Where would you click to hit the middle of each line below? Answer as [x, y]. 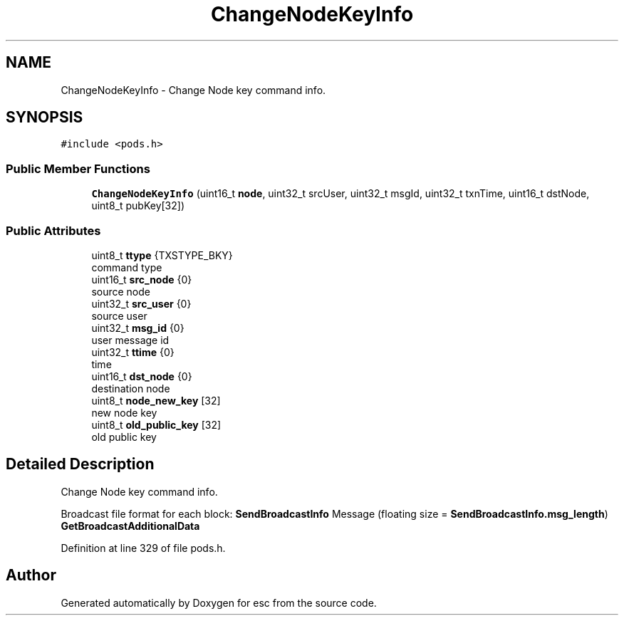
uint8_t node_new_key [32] [156, 400]
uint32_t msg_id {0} [138, 328]
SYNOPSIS [45, 118]
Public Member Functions [78, 168]
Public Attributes [53, 230]
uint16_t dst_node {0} [142, 376]
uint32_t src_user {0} [141, 303]
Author [31, 575]
